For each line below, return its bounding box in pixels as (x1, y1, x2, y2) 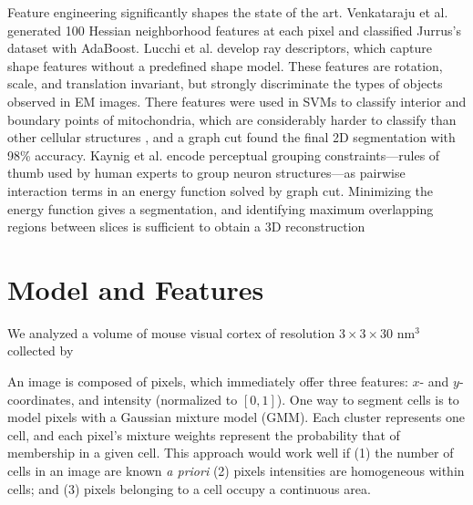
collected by (7, 341, 74, 360)
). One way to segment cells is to (276, 389, 459, 408)
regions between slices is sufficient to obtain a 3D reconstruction (7, 217, 365, 236)
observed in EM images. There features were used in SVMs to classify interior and (7, 91, 467, 110)
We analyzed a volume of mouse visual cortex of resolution (7, 323, 335, 342)
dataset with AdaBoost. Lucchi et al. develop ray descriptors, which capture (7, 38, 432, 57)
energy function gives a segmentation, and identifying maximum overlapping (7, 199, 434, 218)
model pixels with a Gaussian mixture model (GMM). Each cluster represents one (7, 407, 465, 427)
